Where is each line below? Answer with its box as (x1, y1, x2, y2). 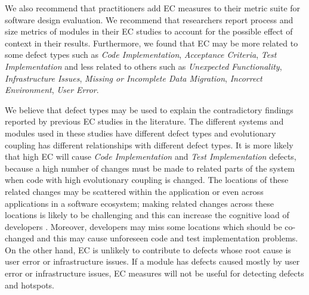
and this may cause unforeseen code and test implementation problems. (37, 232, 298, 244)
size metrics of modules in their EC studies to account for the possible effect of (5, 25, 293, 38)
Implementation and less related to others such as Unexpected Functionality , (5, 60, 282, 72)
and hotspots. (5, 278, 55, 291)
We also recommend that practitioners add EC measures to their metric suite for (5, 2, 301, 14)
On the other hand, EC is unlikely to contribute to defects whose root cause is (5, 243, 291, 256)
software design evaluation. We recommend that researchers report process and (5, 13, 293, 26)
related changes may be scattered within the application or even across (5, 185, 264, 197)
